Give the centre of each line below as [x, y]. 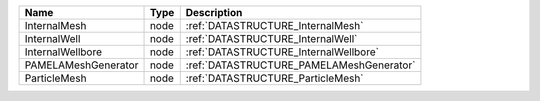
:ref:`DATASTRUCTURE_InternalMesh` [274, 25]
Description [214, 12]
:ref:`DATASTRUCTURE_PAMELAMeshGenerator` [300, 65]
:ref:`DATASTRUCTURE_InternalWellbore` [282, 52]
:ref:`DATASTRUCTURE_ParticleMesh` [274, 78]
